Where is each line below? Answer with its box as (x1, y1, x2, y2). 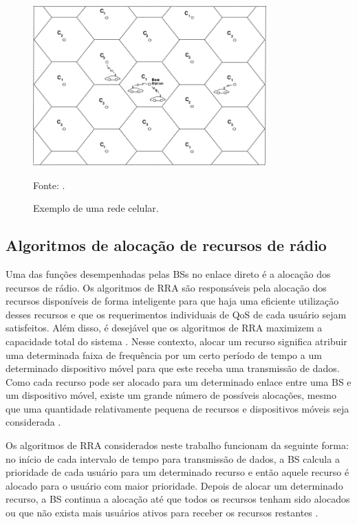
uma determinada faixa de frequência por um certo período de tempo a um (6, 347, 322, 362)
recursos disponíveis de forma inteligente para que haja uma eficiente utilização (6, 294, 339, 308)
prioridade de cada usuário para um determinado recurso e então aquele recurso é (6, 465, 349, 479)
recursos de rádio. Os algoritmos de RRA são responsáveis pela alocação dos (6, 280, 327, 294)
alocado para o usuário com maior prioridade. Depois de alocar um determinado (6, 478, 343, 492)
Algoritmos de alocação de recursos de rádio (6, 234, 327, 256)
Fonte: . (33, 177, 65, 192)
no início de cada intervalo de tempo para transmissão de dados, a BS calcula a (6, 451, 340, 466)
